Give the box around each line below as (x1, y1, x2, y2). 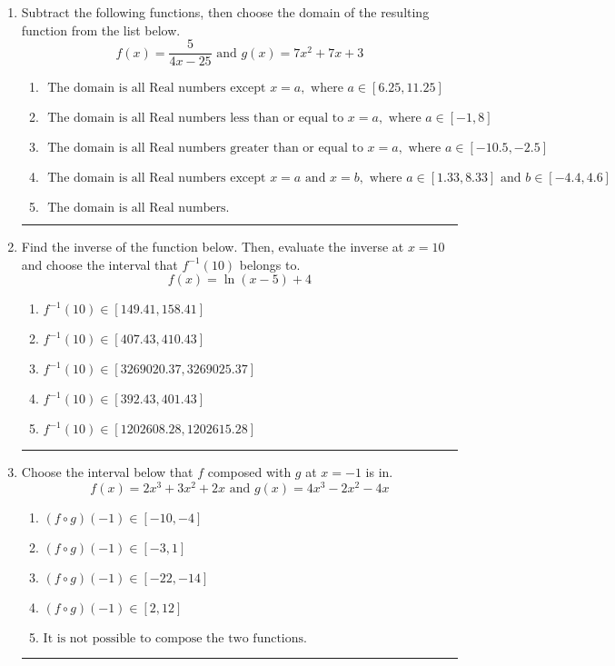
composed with (207, 462, 292, 482)
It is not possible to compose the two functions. (43, 632, 307, 646)
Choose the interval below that (21, 462, 193, 482)
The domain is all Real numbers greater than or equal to (47, 142, 363, 155)
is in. (365, 462, 393, 482)
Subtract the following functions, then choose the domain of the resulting (21, 3, 430, 21)
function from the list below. (21, 20, 181, 39)
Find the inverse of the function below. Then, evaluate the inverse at (21, 237, 404, 256)
